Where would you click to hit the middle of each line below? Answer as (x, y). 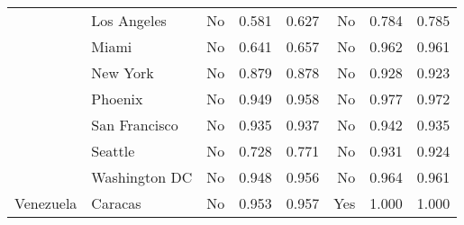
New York (123, 72)
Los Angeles (129, 20)
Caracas (116, 203)
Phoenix (117, 99)
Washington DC (142, 177)
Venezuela (46, 203)
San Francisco (135, 125)
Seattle (113, 151)
